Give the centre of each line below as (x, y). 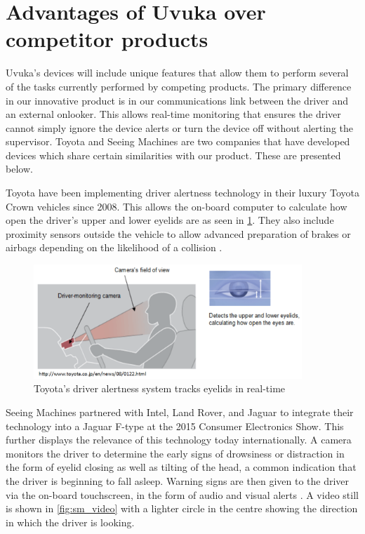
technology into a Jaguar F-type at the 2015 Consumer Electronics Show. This (175, 426)
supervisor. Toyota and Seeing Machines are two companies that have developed (178, 141)
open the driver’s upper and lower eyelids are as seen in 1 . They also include (170, 220)
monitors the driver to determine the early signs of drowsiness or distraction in (175, 453)
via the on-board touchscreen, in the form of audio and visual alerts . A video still (182, 494)
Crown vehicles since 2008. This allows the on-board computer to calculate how (177, 206)
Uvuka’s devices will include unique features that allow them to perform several (177, 73)
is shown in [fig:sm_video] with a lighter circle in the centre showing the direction (182, 508)
